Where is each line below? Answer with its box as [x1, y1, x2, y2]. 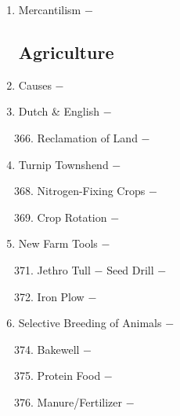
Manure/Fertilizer [37, 393, 123, 410]
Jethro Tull [37, 261, 91, 278]
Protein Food [37, 367, 101, 384]
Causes [18, 76, 52, 93]
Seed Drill [106, 261, 154, 278]
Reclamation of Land [37, 129, 138, 145]
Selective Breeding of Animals [18, 315, 162, 331]
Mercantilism [18, 2, 81, 17]
